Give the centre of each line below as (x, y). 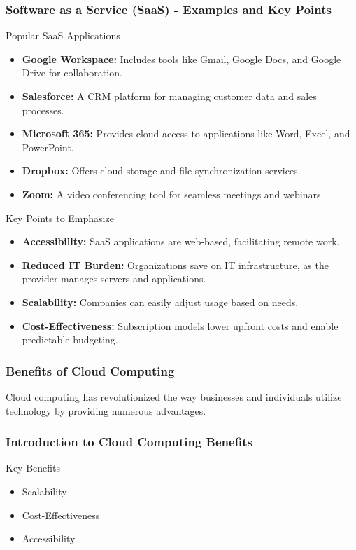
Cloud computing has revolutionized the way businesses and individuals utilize (174, 396)
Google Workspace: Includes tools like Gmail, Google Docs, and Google (181, 59)
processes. (43, 110)
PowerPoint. (48, 147)
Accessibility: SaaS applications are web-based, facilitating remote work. (181, 241)
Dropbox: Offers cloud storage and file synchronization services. (161, 171)
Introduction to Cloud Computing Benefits (129, 442)
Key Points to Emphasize (60, 218)
